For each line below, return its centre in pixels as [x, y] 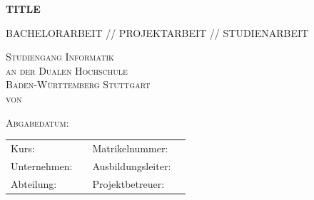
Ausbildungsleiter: [132, 165]
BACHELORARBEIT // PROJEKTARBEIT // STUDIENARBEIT [157, 32]
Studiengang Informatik [60, 57]
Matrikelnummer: [130, 148]
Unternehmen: [42, 165]
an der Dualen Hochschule [67, 70]
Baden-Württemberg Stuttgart [78, 84]
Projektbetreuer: [128, 183]
